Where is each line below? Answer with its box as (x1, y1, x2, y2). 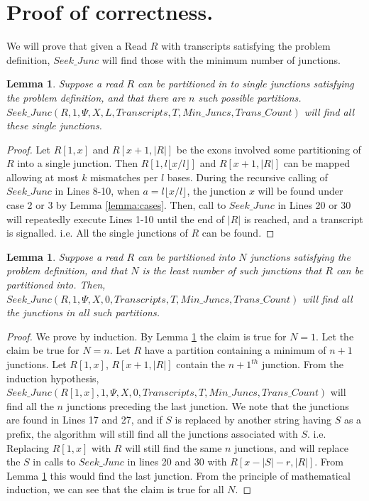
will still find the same (125, 440, 222, 455)
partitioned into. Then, (6, 277, 106, 292)
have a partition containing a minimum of (144, 343, 326, 357)
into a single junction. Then (17, 156, 138, 171)
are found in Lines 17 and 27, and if (6, 412, 163, 427)
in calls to (33, 454, 76, 469)
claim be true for (6, 343, 79, 357)
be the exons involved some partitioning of (176, 141, 361, 156)
